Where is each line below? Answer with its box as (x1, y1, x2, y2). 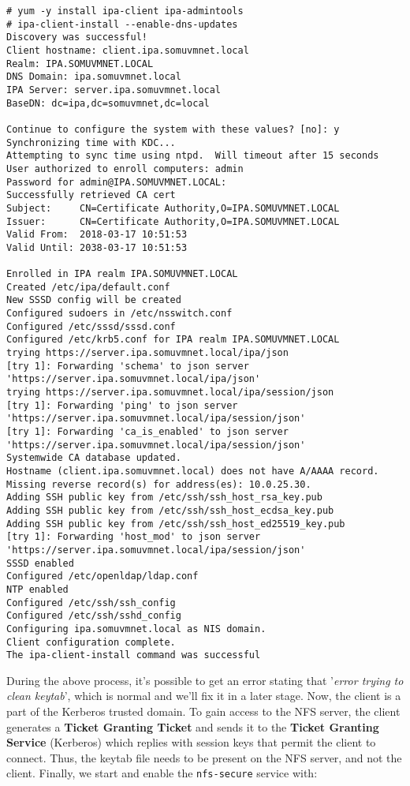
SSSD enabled (6, 557, 74, 569)
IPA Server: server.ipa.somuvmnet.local (6, 84, 222, 95)
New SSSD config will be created (6, 294, 181, 306)
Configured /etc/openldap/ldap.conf (6, 571, 199, 582)
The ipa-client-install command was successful (6, 649, 261, 661)
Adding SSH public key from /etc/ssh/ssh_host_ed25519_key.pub (6, 518, 345, 530)
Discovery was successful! (6, 32, 147, 43)
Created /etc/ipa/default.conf (6, 281, 170, 293)
